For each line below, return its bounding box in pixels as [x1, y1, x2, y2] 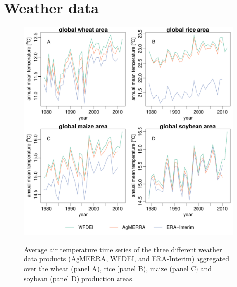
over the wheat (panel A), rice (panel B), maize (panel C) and [24, 263, 212, 273]
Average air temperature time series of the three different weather [24, 244, 222, 254]
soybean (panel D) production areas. [24, 273, 134, 283]
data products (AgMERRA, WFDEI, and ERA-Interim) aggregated [24, 254, 229, 264]
